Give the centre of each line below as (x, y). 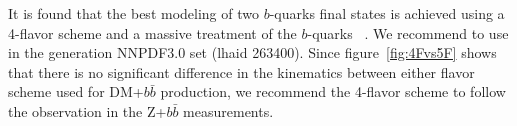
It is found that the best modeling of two (133, 13)
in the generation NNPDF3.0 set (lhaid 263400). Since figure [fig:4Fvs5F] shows (252, 52)
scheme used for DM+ (76, 91)
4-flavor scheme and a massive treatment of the (152, 32)
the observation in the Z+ (87, 110)
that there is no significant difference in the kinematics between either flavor (241, 71)
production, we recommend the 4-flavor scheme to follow (333, 91)
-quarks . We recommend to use (408, 32)
